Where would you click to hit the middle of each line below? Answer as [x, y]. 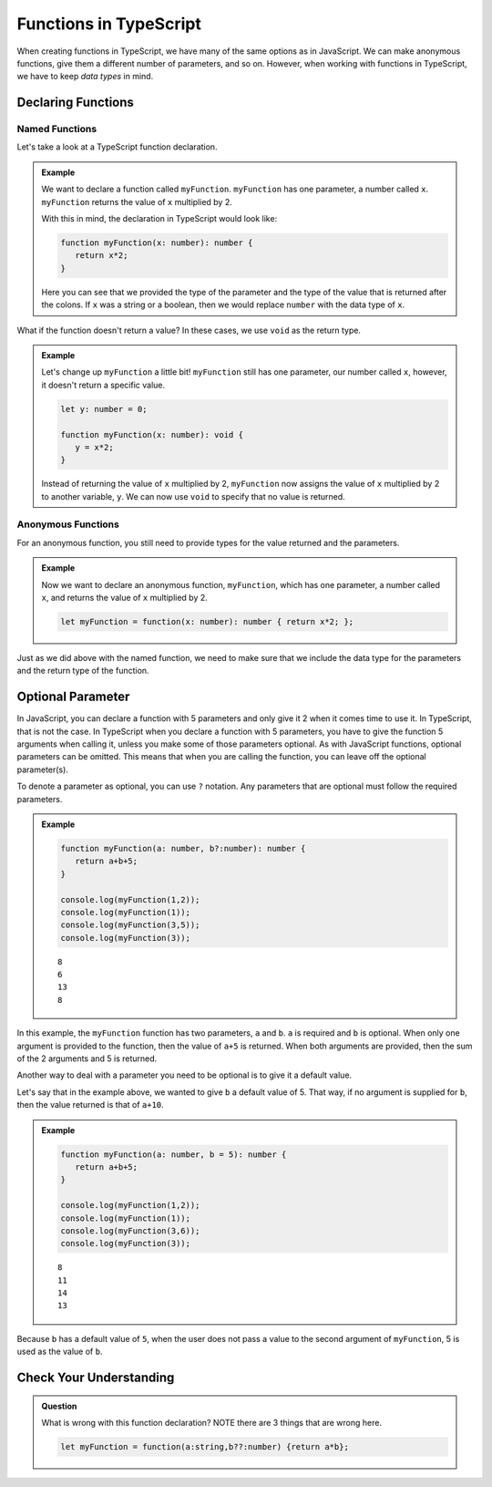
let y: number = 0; [104, 409]
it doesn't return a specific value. [103, 385]
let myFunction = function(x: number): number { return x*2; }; [207, 621]
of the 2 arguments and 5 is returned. [87, 1058]
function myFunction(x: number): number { [157, 243]
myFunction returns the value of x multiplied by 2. [137, 201]
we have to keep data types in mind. [85, 77]
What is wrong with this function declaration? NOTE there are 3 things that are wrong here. [212, 1423]
